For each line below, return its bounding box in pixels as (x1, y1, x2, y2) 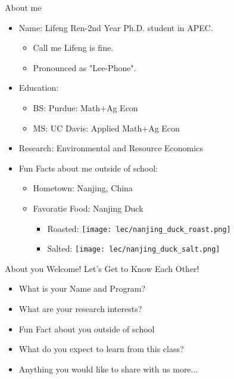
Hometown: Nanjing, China (33, 182, 133, 194)
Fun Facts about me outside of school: (18, 161, 158, 174)
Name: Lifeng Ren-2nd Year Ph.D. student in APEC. (18, 21, 213, 33)
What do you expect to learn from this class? (18, 343, 184, 355)
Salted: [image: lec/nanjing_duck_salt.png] (47, 242, 220, 255)
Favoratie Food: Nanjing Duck (33, 201, 143, 214)
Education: (18, 81, 59, 94)
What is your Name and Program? (18, 282, 146, 295)
